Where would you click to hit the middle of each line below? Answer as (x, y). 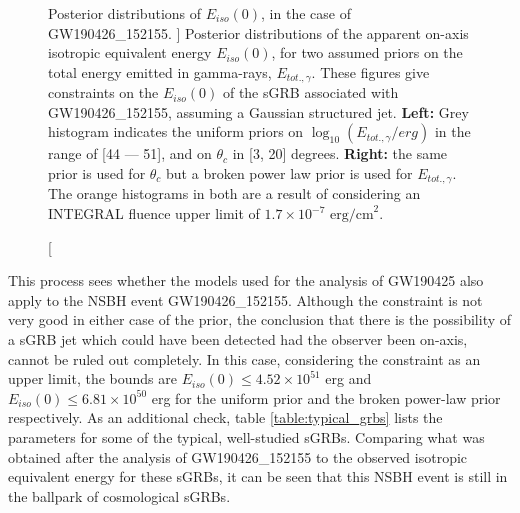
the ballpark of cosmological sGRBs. (119, 495)
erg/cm (352, 215)
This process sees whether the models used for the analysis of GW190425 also (246, 280)
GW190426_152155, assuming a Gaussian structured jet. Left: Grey (258, 111)
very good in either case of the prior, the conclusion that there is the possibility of (260, 319)
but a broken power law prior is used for (289, 173)
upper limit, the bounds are (92, 378)
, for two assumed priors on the (367, 52)
